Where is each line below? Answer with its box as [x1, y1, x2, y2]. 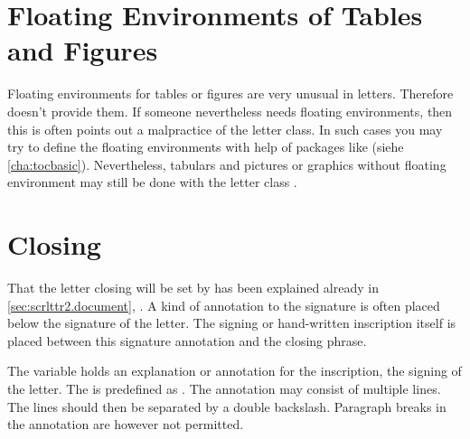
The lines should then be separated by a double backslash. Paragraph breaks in [7, 397, 446, 416]
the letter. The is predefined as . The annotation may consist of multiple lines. [7, 378, 441, 397]
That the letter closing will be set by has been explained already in [7, 278, 379, 296]
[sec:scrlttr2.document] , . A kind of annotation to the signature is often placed [7, 295, 440, 314]
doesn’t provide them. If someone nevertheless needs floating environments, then [7, 101, 453, 120]
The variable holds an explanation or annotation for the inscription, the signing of [7, 361, 462, 380]
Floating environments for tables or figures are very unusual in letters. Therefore [7, 84, 454, 103]
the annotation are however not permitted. [7, 415, 244, 434]
